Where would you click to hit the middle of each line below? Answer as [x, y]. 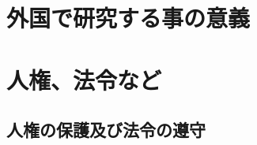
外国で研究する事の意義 [128, 18]
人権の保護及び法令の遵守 [106, 130]
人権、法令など [84, 79]
